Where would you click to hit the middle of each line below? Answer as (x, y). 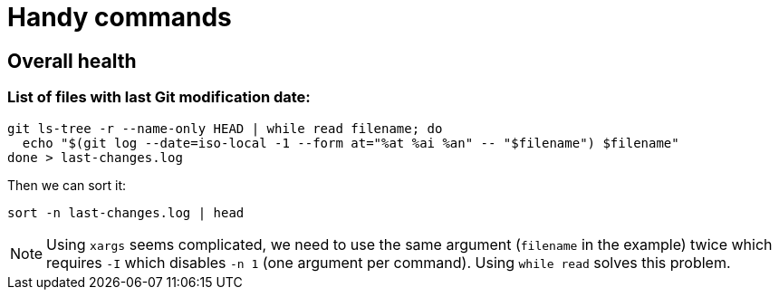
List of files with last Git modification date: (159, 97)
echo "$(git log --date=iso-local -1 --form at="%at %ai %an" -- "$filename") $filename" (351, 143)
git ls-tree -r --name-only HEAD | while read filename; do (225, 128)
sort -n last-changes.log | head (126, 212)
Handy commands (120, 17)
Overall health (72, 61)
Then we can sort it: (67, 185)
